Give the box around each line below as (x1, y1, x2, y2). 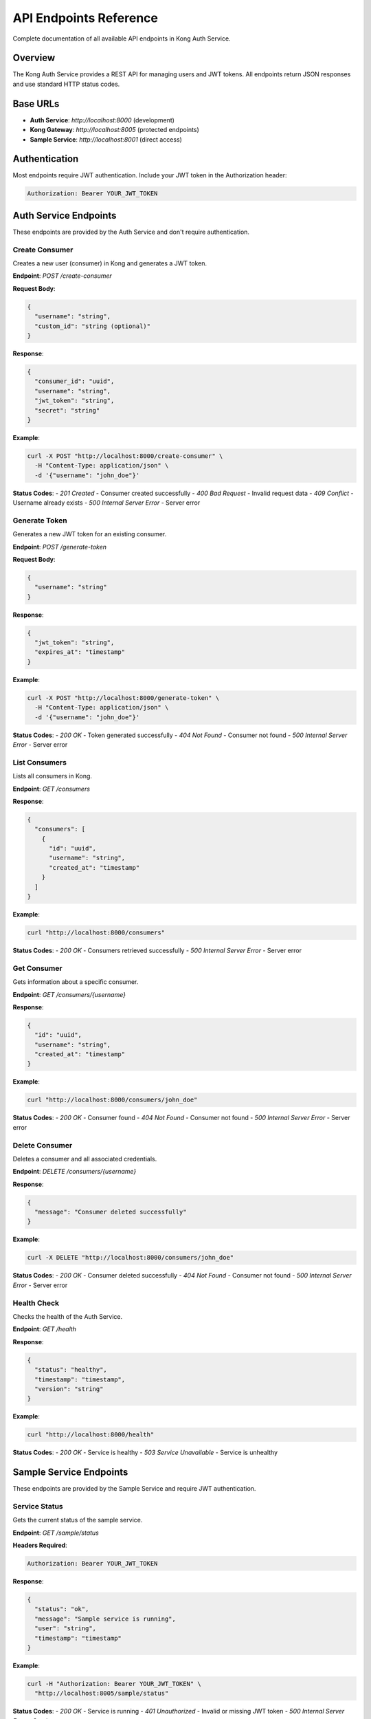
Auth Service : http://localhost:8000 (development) (30, 116, 175, 124)
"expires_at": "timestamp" (34, 648, 126, 656)
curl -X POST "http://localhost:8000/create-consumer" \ (27, 452, 223, 460)
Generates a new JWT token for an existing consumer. (12, 530, 167, 538)
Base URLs (12, 98, 60, 109)
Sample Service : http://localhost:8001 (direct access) (30, 135, 182, 144)
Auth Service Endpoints (12, 210, 117, 221)
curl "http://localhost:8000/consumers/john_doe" (27, 1096, 198, 1104)
